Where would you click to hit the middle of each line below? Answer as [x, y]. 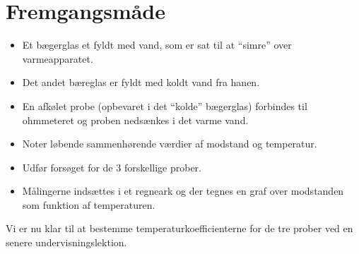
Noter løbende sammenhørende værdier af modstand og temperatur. [170, 144]
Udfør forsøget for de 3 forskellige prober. [112, 167]
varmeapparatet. [58, 58]
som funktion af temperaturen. [89, 204]
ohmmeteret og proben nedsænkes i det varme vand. [135, 120]
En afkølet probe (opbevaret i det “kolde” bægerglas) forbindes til [165, 105]
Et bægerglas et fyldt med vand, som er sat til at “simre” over [157, 45]
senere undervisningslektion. [66, 242]
